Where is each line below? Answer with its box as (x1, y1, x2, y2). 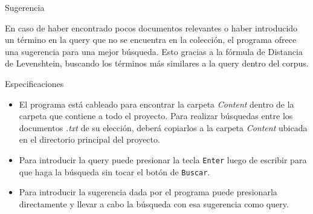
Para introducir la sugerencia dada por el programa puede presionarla (19, 186, 277, 198)
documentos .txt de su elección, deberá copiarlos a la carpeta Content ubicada (19, 121, 308, 134)
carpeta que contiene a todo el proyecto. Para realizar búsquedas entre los (19, 109, 293, 122)
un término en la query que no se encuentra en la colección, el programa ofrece (5, 33, 297, 46)
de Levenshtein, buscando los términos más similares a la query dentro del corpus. (5, 57, 309, 70)
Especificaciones (5, 77, 64, 89)
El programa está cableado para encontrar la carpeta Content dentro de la (19, 97, 294, 110)
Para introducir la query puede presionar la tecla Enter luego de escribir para (19, 153, 307, 166)
